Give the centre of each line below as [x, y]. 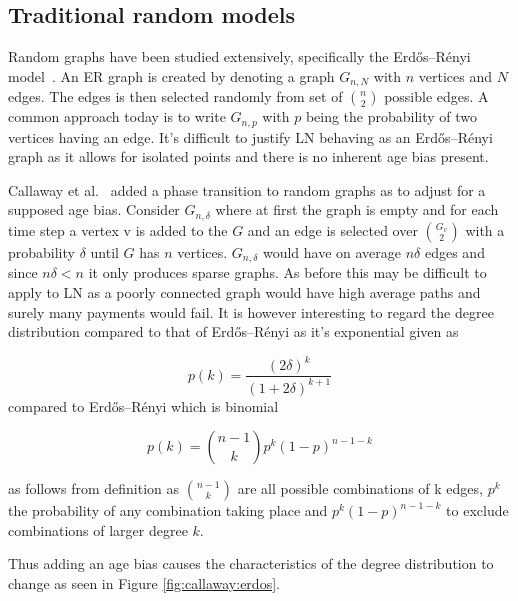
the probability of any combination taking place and [168, 510]
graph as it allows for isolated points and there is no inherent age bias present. [248, 156]
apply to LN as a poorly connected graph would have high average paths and [244, 291]
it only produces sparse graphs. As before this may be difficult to [287, 272]
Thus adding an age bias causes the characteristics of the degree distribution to [251, 563]
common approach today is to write [117, 116]
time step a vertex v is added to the [118, 229]
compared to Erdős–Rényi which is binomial [143, 405]
